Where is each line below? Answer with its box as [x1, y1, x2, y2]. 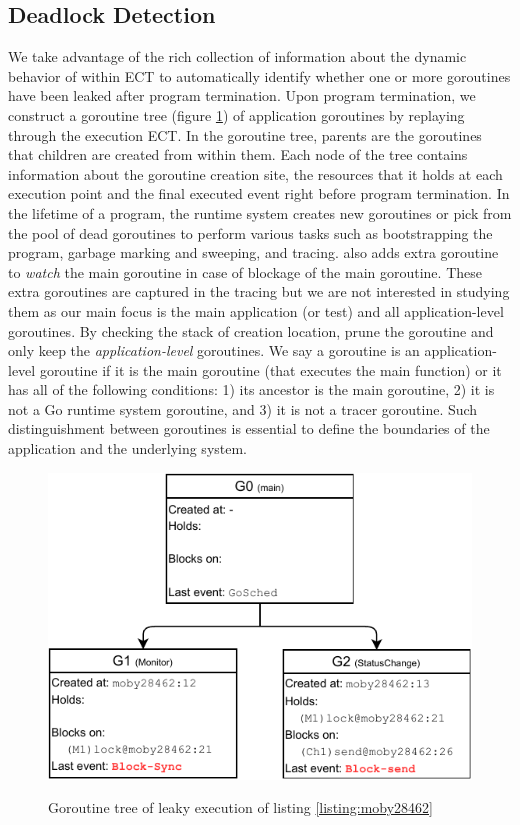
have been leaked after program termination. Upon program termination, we [8, 85, 476, 106]
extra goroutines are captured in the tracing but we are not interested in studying [8, 281, 510, 302]
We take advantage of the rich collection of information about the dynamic [8, 46, 467, 67]
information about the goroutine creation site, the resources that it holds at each [8, 163, 503, 184]
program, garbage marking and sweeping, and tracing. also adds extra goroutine [8, 242, 499, 263]
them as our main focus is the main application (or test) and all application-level [8, 300, 504, 321]
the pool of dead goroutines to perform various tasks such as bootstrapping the [8, 222, 493, 243]
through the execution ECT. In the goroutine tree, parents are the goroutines [8, 124, 482, 145]
